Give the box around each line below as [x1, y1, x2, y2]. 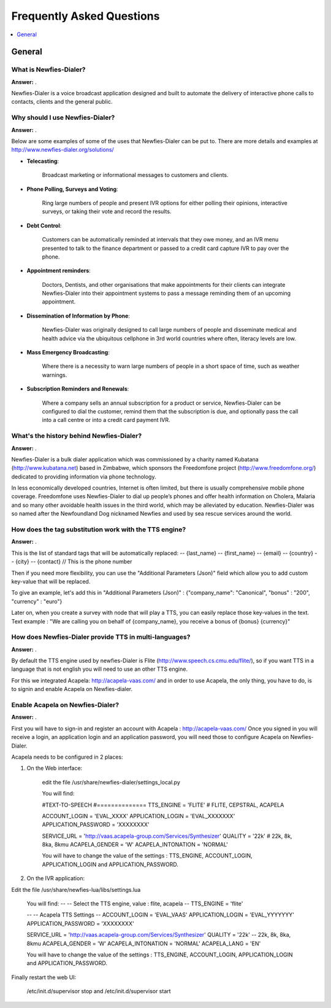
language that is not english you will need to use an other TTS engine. [11, 665, 188, 673]
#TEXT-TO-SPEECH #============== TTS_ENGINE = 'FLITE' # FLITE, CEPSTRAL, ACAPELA [42, 801, 284, 808]
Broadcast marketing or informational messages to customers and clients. [42, 171, 229, 179]
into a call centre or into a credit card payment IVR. [42, 416, 171, 424]
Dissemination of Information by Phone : [26, 312, 130, 319]
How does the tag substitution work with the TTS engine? [11, 525, 186, 534]
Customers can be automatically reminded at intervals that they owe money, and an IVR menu [42, 236, 279, 243]
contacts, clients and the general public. [11, 98, 113, 106]
